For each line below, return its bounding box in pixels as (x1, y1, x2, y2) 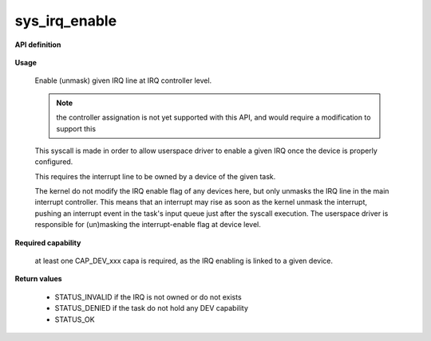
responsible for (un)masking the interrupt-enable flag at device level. (34, 220, 261, 229)
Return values (14, 274, 63, 284)
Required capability (14, 237, 81, 247)
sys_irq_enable (14, 12, 117, 29)
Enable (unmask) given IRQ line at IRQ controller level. (34, 76, 212, 85)
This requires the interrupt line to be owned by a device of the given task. (34, 171, 276, 181)
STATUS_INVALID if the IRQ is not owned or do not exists (54, 292, 243, 302)
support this (56, 123, 96, 133)
